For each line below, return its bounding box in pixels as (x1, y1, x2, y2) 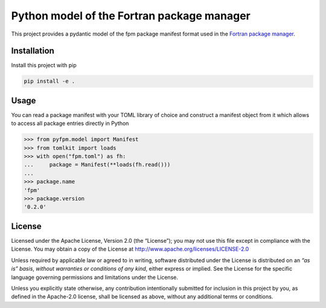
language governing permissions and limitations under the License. (11, 274, 178, 281)
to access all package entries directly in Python (11, 120, 129, 127)
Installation (11, 46, 54, 56)
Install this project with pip (11, 62, 77, 69)
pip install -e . (24, 78, 75, 85)
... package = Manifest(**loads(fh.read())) (24, 161, 171, 168)
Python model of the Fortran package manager (11, 9, 251, 22)
